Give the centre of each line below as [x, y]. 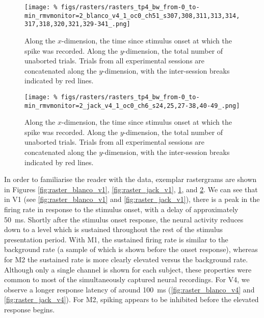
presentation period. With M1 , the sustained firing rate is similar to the [116, 239]
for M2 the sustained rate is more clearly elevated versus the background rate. [126, 259]
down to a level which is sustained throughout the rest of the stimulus [114, 229]
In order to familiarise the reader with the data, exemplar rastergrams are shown [130, 179]
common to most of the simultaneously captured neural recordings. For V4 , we [127, 279]
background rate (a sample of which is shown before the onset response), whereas [131, 249]
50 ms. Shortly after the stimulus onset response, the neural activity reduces [124, 219]
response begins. [30, 309]
